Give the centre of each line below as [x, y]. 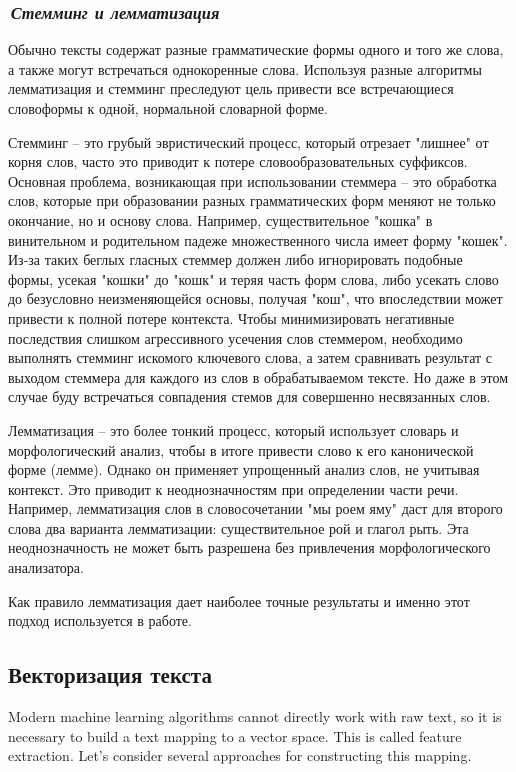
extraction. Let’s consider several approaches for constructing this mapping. [240, 755]
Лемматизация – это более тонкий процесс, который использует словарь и [233, 429]
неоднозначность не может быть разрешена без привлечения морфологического [249, 547]
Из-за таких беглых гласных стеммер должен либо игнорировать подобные [235, 259]
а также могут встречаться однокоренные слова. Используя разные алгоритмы [245, 68]
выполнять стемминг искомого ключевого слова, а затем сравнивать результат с [250, 357]
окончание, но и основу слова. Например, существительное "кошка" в [220, 219]
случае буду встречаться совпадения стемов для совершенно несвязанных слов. [249, 396]
